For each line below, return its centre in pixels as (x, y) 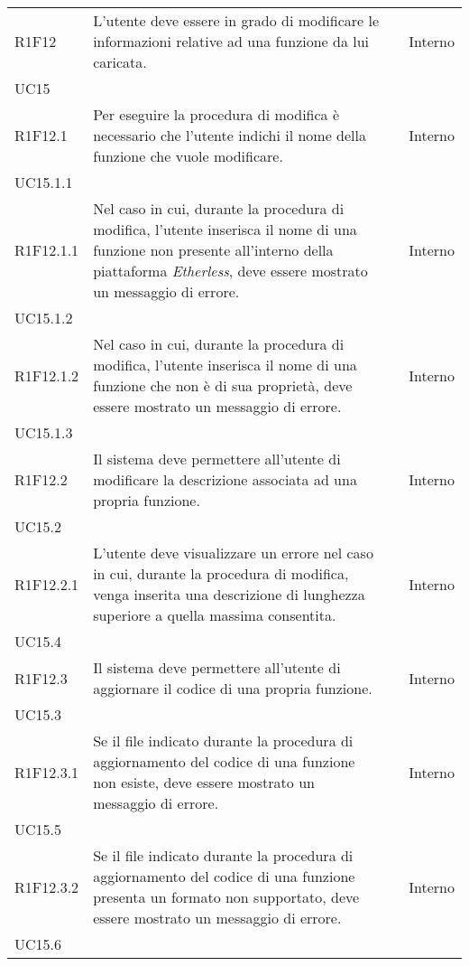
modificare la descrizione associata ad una (225, 479)
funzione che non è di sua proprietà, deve (223, 385)
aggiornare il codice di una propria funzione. (233, 688)
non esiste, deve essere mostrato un (204, 782)
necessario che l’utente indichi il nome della (230, 135)
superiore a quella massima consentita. (215, 615)
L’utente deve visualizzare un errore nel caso (233, 553)
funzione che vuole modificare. (188, 156)
